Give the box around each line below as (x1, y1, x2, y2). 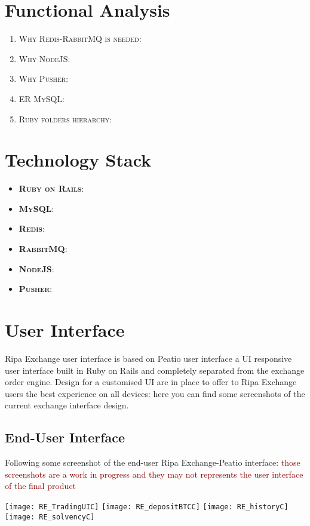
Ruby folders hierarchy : (19, 112, 112, 125)
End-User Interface (5, 428, 125, 447)
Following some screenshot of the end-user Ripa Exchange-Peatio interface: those (5, 456, 300, 469)
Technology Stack (5, 147, 152, 172)
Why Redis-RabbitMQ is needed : (19, 32, 142, 45)
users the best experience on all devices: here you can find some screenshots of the (5, 387, 305, 399)
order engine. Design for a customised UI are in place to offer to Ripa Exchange (5, 376, 297, 388)
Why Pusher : (19, 72, 69, 85)
